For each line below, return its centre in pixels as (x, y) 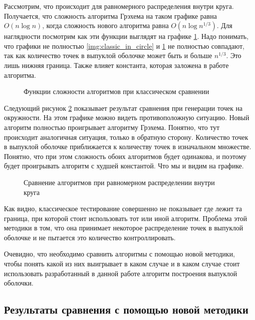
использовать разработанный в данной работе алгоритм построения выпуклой (121, 273)
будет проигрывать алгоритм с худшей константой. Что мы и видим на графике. (124, 166)
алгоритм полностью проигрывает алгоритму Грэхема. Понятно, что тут (112, 127)
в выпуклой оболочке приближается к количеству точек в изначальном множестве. (128, 146)
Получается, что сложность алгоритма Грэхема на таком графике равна (111, 16)
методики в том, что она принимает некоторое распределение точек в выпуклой (124, 228)
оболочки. (19, 283)
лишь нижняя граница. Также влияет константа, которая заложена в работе (116, 65)
